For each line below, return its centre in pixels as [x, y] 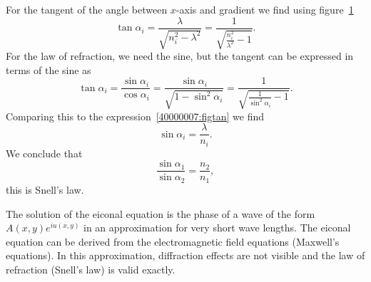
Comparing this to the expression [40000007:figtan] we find [135, 116]
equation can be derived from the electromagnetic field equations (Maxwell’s [173, 241]
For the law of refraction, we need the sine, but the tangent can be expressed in [180, 56]
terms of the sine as [49, 69]
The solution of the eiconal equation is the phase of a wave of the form [161, 213]
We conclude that [44, 153]
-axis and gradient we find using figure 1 [265, 9]
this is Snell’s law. [45, 189]
